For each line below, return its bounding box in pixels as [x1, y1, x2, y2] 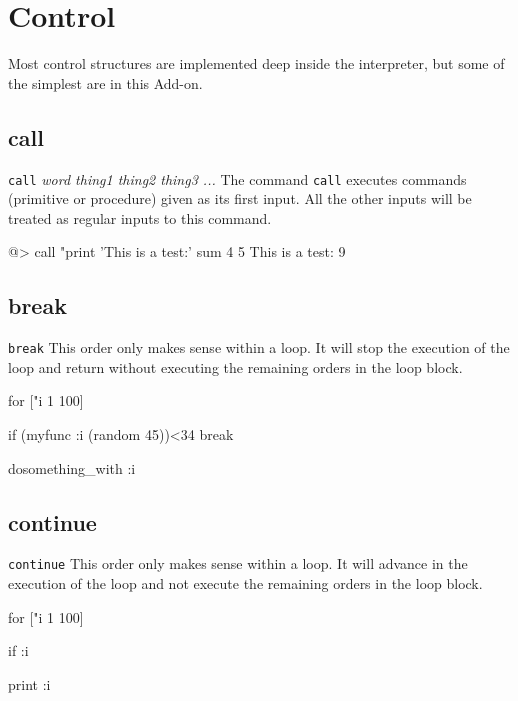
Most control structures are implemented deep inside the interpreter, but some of [8, 53, 505, 74]
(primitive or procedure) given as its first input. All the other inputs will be [8, 188, 472, 209]
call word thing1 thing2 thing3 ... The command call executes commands [8, 168, 467, 189]
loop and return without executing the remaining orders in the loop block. [8, 356, 463, 377]
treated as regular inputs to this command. [8, 207, 272, 228]
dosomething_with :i [8, 457, 136, 478]
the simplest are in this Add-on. [8, 72, 203, 93]
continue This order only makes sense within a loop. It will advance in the [8, 553, 468, 574]
